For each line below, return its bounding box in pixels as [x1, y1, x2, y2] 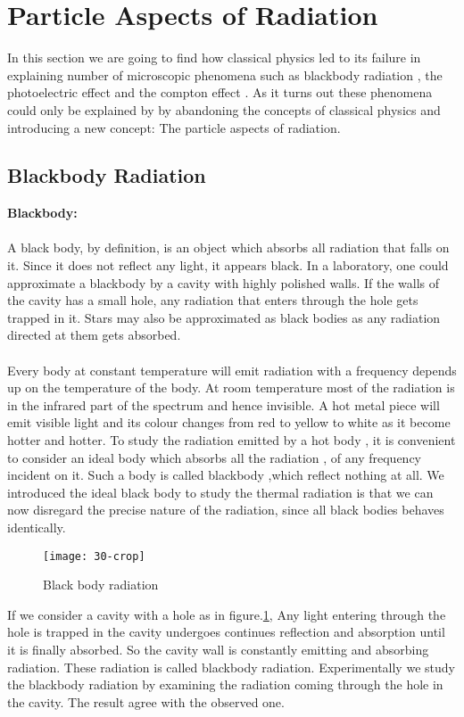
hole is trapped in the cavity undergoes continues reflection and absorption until [7, 622, 445, 641]
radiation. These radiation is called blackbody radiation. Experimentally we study [7, 657, 455, 676]
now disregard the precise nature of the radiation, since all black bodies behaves [7, 500, 444, 519]
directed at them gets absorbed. [7, 326, 181, 344]
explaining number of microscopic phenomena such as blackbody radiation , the [7, 65, 443, 84]
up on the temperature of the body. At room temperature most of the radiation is [7, 378, 455, 397]
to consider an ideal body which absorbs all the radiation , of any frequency [7, 448, 421, 466]
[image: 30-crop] [43, 549, 145, 563]
